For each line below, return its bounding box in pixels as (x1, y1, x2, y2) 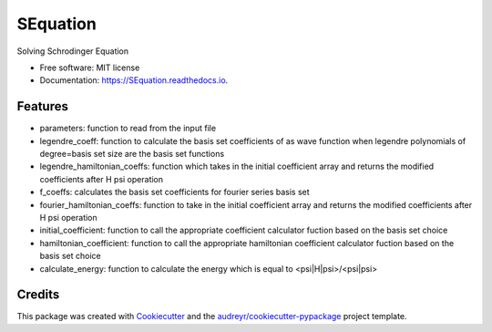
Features (16, 99, 68, 114)
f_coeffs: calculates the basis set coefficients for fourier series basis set (39, 187, 310, 198)
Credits (16, 287, 60, 303)
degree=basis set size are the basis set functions (39, 149, 225, 160)
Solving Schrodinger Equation (16, 46, 129, 57)
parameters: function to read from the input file (39, 123, 217, 134)
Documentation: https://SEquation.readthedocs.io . (39, 75, 229, 86)
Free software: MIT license (39, 62, 140, 73)
